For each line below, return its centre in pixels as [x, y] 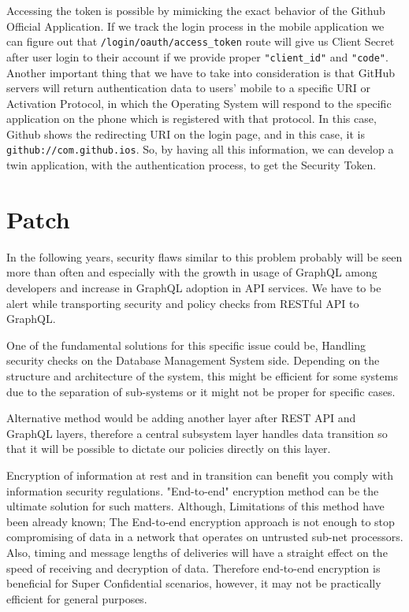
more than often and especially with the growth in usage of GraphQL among [192, 272]
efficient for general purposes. [77, 598]
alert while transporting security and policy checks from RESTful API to [183, 303]
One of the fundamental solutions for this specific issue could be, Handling [186, 345]
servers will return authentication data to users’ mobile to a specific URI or [189, 88]
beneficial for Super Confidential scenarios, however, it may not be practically [194, 583]
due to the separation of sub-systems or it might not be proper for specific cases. [201, 391]
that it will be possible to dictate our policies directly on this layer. [169, 449]
